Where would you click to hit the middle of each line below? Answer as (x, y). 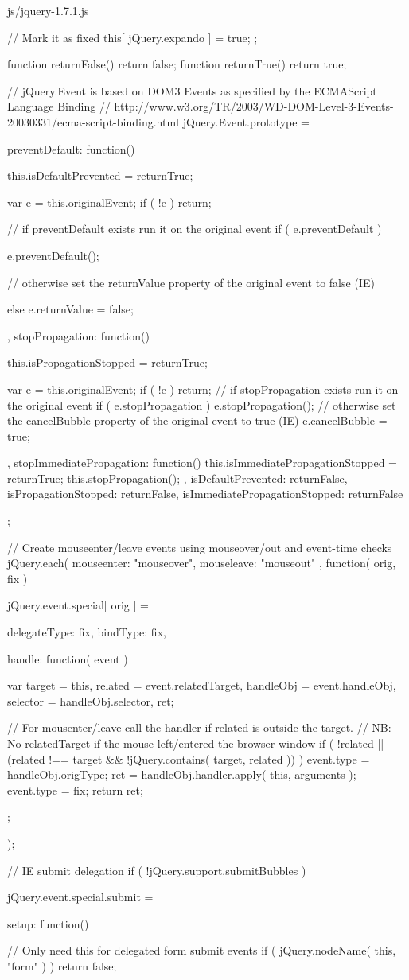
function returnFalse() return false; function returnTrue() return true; (177, 64)
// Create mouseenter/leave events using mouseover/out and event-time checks (200, 547)
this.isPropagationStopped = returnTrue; (107, 362)
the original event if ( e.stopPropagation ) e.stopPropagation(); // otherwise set (202, 404)
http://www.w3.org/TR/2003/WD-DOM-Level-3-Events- (254, 106)
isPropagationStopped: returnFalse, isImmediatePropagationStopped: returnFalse (205, 494)
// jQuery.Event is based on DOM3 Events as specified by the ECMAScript (192, 90)
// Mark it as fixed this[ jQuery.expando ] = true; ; (132, 37)
